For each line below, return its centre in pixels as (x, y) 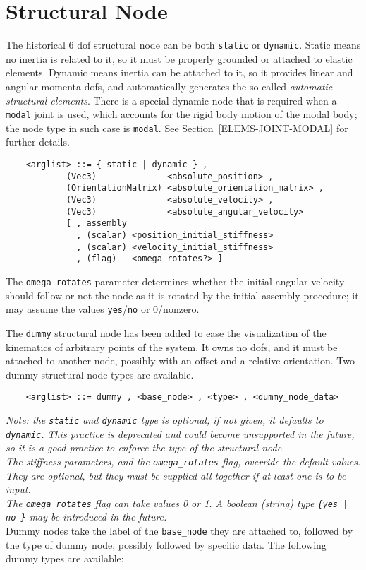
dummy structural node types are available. (100, 374)
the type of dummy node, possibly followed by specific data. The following (166, 544)
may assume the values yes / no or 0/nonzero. (103, 309)
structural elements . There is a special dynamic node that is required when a (171, 100)
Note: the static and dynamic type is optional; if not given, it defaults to (165, 419)
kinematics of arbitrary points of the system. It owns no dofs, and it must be (172, 346)
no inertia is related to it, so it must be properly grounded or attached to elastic (179, 58)
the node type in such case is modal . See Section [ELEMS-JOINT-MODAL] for (177, 127)
